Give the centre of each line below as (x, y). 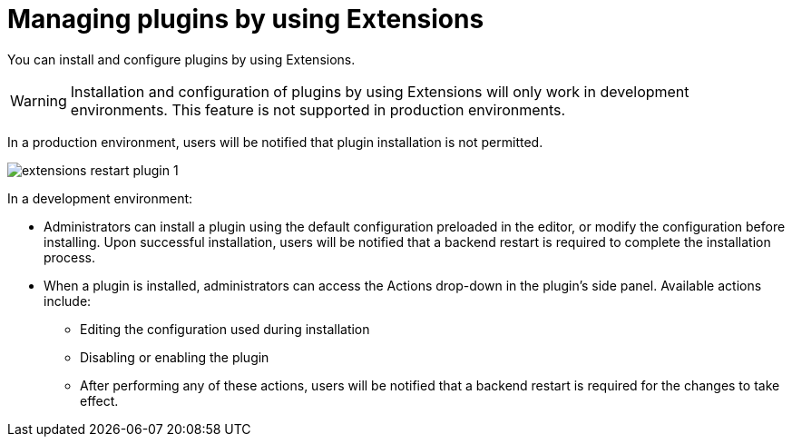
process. (69, 257)
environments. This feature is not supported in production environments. (318, 109)
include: (68, 301)
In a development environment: (100, 198)
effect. (99, 400)
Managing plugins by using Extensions (246, 19)
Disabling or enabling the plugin (175, 357)
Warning (39, 100)
